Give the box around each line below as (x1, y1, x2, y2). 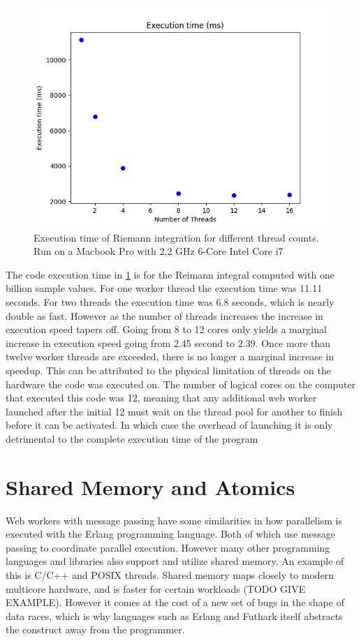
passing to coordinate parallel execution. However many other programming (6, 540, 330, 554)
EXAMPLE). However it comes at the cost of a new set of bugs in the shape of (6, 595, 344, 610)
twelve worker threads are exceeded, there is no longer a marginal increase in (6, 349, 334, 364)
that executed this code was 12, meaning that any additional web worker (6, 390, 317, 405)
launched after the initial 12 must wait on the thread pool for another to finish (6, 404, 343, 418)
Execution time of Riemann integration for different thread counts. (34, 230, 319, 244)
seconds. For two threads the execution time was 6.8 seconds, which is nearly (6, 294, 334, 309)
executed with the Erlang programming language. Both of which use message (6, 526, 336, 541)
